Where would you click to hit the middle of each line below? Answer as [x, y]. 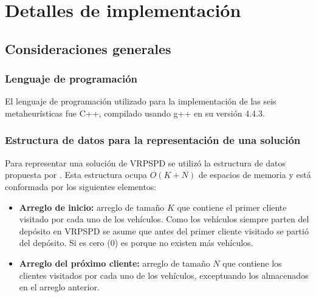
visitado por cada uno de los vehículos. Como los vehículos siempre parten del [164, 219]
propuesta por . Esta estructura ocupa [76, 175]
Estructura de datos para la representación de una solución [153, 140]
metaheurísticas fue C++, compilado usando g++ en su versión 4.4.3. [135, 113]
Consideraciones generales [88, 48]
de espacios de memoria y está [255, 175]
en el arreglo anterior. [59, 287]
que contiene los [252, 263]
